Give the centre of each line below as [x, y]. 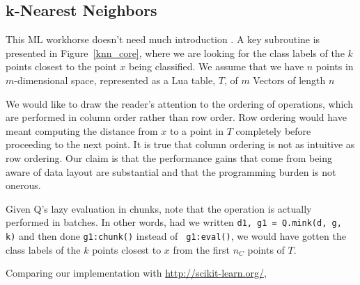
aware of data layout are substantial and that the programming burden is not [171, 171]
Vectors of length [289, 80]
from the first [201, 249]
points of [266, 249]
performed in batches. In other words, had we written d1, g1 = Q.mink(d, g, [174, 222]
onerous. [23, 185]
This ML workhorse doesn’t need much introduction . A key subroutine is [163, 39]
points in [335, 66]
